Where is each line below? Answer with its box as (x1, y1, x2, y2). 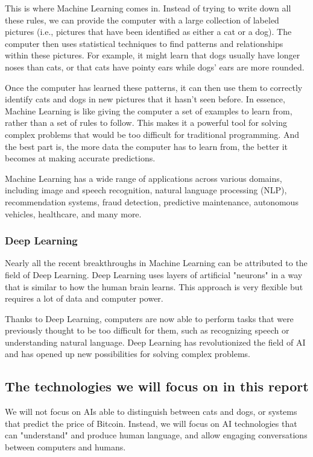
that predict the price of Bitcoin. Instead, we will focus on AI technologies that (5, 417, 297, 429)
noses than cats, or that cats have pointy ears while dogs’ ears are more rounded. (5, 60, 305, 73)
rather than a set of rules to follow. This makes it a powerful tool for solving (5, 116, 288, 129)
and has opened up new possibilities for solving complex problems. (5, 347, 250, 360)
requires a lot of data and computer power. (5, 292, 163, 305)
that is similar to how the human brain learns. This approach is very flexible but (5, 280, 303, 293)
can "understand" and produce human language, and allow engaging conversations (5, 429, 308, 441)
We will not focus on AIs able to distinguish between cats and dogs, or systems (5, 405, 297, 418)
